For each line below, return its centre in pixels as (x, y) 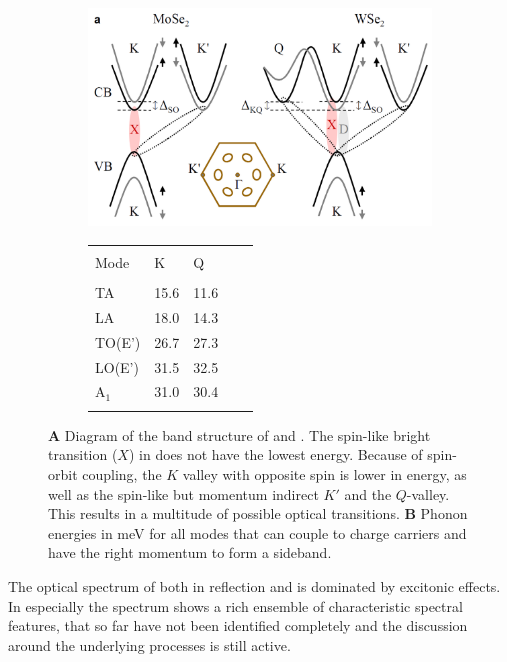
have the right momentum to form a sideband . (190, 552)
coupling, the (122, 473)
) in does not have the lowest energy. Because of (275, 454)
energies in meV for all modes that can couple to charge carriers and (257, 532)
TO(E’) (118, 341)
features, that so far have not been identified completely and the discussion (238, 625)
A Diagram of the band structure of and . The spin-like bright (239, 434)
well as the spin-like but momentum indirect (183, 493)
